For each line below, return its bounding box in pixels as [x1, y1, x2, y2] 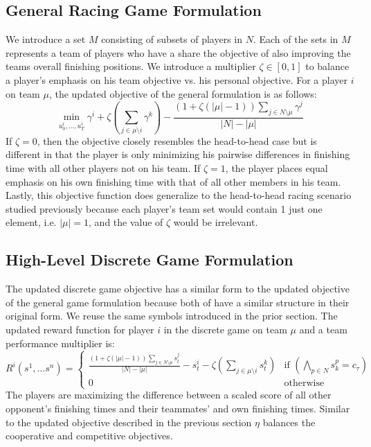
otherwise [284, 378, 325, 389]
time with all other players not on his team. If [6, 161, 201, 175]
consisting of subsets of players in [101, 32, 243, 46]
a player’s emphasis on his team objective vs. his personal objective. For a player [6, 72, 347, 87]
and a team [299, 322, 347, 336]
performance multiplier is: [6, 335, 115, 350]
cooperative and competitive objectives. [6, 428, 173, 443]
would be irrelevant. [173, 215, 258, 229]
